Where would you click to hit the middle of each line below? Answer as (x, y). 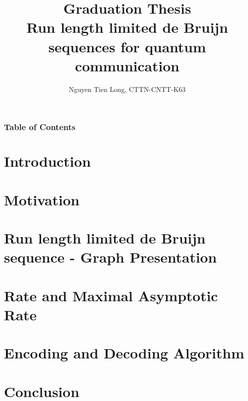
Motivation (42, 199)
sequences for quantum (127, 46)
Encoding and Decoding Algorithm (124, 353)
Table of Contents (40, 127)
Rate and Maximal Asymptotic (111, 295)
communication (127, 65)
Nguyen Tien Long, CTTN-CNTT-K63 (127, 89)
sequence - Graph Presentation (111, 257)
